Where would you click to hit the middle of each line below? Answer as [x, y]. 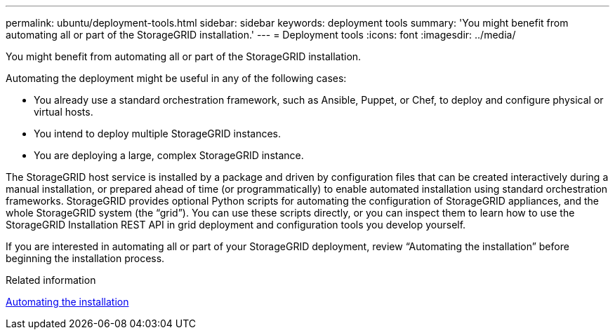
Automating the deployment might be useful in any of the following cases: [176, 78]
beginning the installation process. [85, 258]
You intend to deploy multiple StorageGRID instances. [158, 134]
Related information [51, 280]
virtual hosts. [64, 112]
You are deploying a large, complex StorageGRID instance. [169, 155]
